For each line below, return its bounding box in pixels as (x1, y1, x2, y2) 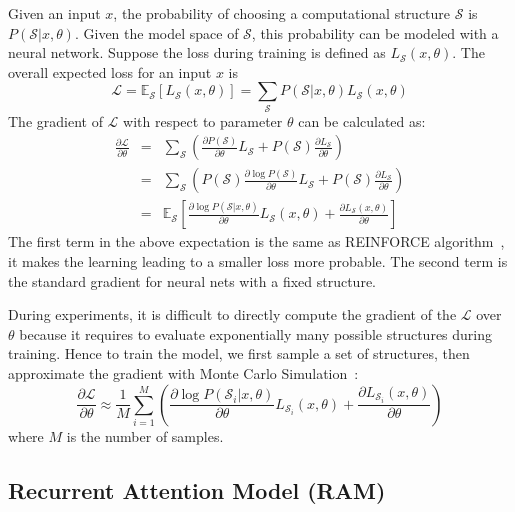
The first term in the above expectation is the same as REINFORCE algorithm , (8, 231, 505, 252)
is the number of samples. (66, 425, 224, 446)
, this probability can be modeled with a (251, 22, 499, 43)
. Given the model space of (74, 22, 239, 43)
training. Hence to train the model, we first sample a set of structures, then (8, 343, 470, 364)
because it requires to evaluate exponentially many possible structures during (19, 323, 493, 344)
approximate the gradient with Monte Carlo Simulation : (8, 362, 359, 383)
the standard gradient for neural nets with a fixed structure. (8, 270, 377, 291)
